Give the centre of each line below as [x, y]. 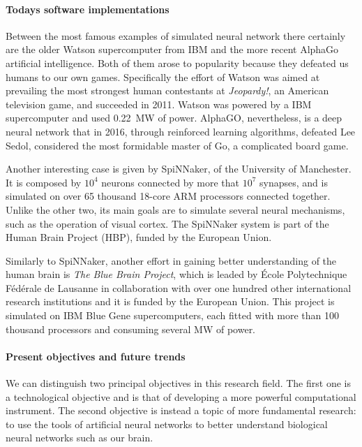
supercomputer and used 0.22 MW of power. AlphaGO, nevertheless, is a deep [174, 118]
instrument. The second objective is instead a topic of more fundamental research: [181, 410]
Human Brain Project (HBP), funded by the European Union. [139, 237]
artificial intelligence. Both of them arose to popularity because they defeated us [177, 63]
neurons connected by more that [170, 182]
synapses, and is [293, 182]
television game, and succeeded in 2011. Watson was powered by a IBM [159, 104]
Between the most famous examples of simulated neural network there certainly [176, 35]
